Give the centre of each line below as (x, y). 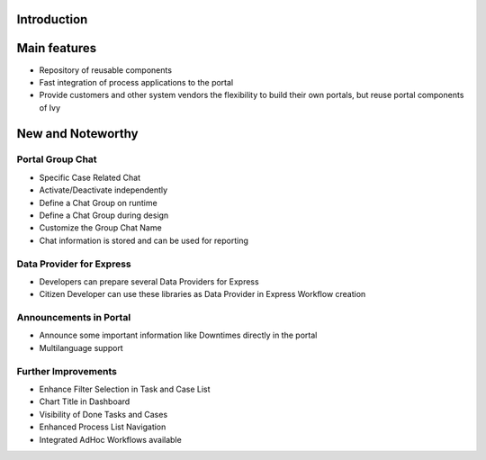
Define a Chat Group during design (104, 215)
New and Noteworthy (77, 134)
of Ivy (50, 107)
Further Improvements (67, 371)
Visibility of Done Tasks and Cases (103, 414)
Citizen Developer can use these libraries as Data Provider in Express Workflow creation (202, 294)
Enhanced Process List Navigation (103, 427)
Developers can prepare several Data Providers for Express (149, 281)
